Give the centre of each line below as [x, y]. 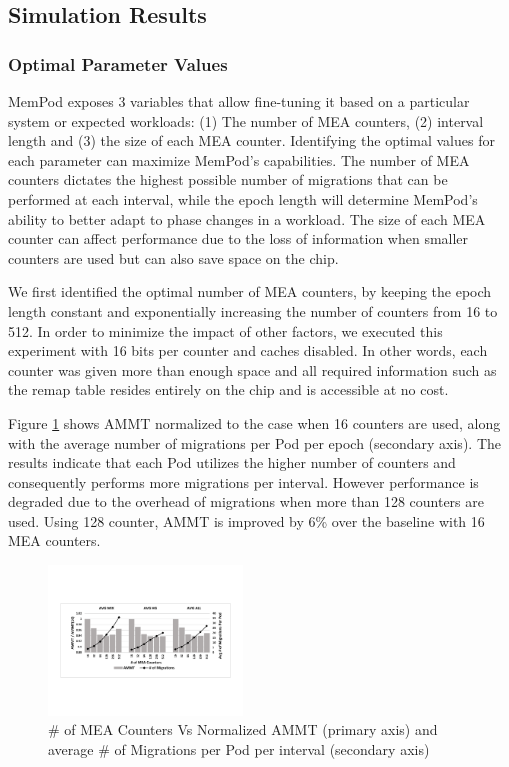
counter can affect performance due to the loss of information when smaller [238, 238]
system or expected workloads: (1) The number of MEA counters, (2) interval [246, 120]
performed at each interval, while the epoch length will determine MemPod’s [243, 198]
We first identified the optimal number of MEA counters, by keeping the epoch [250, 291]
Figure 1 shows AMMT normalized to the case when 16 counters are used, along [254, 422]
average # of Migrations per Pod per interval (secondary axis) [239, 748]
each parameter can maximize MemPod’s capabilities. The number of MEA [239, 159]
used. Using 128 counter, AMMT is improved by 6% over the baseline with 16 [246, 520]
